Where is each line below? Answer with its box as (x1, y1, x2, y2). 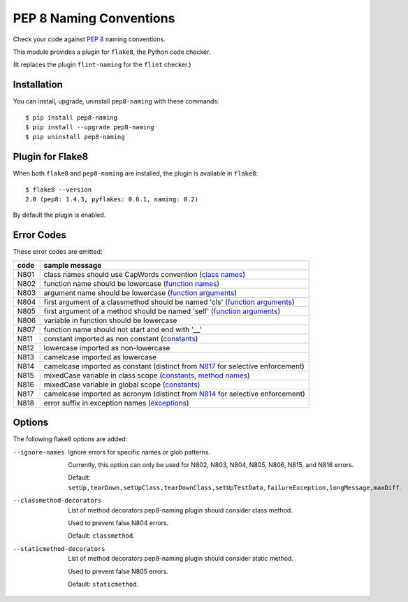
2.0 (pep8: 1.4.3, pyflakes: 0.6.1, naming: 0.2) (25, 196, 199, 203)
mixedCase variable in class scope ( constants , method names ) (43, 371, 251, 380)
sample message (43, 260, 102, 270)
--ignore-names (13, 448, 66, 456)
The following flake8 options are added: (13, 435, 128, 443)
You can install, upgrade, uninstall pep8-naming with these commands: (13, 97, 219, 106)
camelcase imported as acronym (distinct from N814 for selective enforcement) (43, 389, 305, 399)
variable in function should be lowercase (43, 315, 177, 325)
